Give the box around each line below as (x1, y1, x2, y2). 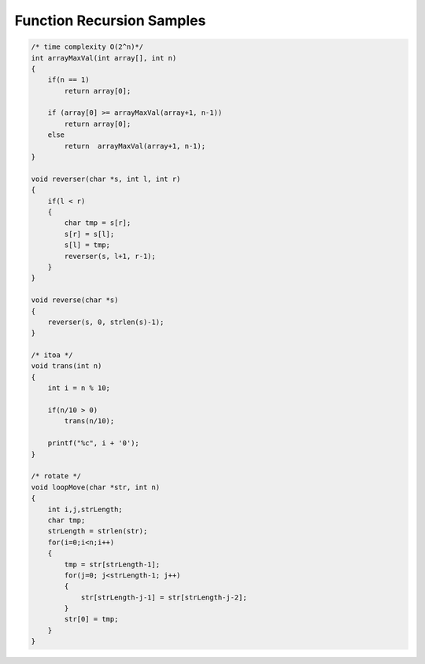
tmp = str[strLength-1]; (64, 559, 161, 569)
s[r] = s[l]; (64, 229, 115, 238)
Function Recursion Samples (14, 12, 206, 29)
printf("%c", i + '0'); (47, 439, 139, 448)
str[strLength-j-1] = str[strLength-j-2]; (80, 592, 247, 602)
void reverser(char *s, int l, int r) (31, 174, 181, 183)
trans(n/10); (64, 417, 115, 426)
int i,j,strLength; (47, 504, 124, 514)
